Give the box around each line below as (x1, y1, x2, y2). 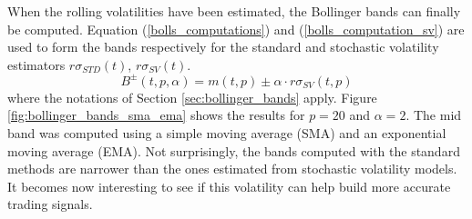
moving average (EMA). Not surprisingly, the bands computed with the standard (7, 141, 460, 160)
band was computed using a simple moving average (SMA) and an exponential (7, 124, 446, 143)
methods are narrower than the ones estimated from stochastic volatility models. (7, 159, 457, 178)
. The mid (405, 105, 462, 124)
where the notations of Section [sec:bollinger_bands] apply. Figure (7, 87, 377, 106)
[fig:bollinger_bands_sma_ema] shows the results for (7, 105, 305, 124)
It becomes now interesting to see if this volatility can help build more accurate (7, 176, 451, 195)
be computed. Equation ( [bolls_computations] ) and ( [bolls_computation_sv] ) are (7, 19, 465, 38)
